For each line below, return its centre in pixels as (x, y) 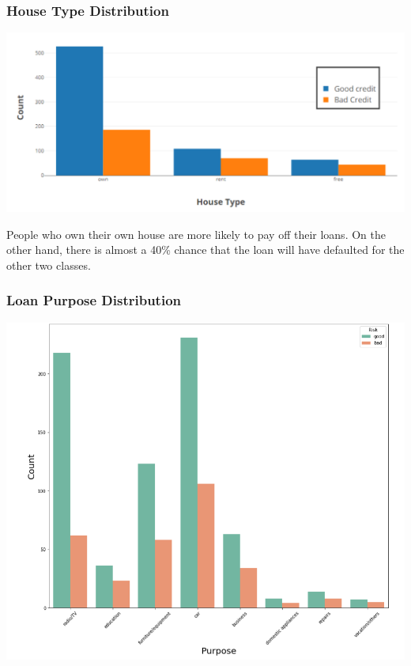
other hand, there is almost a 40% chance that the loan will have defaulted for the (205, 250)
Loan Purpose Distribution (94, 300)
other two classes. (49, 265)
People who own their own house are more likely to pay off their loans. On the (196, 234)
